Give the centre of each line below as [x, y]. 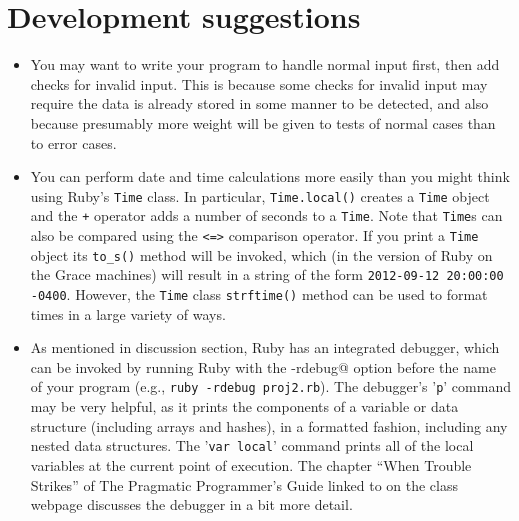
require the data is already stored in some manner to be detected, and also [259, 103]
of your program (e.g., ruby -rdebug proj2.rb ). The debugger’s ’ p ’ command [270, 386]
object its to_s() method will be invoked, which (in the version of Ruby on [261, 254]
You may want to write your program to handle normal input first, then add [265, 64]
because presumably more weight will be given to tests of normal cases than [263, 122]
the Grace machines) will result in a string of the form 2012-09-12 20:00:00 [267, 274]
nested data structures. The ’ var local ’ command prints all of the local [252, 445]
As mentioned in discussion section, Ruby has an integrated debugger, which [265, 347]
